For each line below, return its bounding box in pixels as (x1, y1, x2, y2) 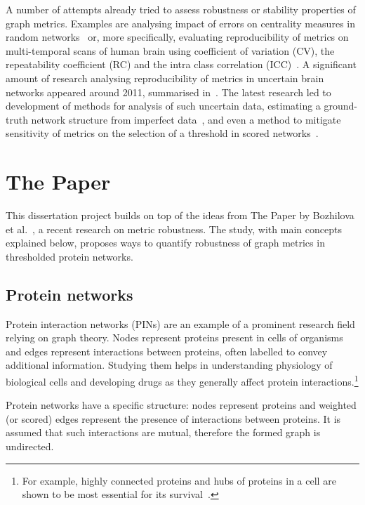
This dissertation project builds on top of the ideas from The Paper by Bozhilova (6, 208, 354, 223)
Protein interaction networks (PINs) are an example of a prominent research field (6, 316, 355, 331)
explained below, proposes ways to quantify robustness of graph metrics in (6, 235, 325, 250)
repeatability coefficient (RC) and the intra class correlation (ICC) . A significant (6, 57, 357, 72)
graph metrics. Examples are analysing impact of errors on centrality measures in (6, 15, 355, 30)
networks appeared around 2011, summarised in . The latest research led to (6, 84, 331, 99)
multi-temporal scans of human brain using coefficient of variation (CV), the (6, 43, 335, 58)
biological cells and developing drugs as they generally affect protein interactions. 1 (6, 372, 359, 388)
